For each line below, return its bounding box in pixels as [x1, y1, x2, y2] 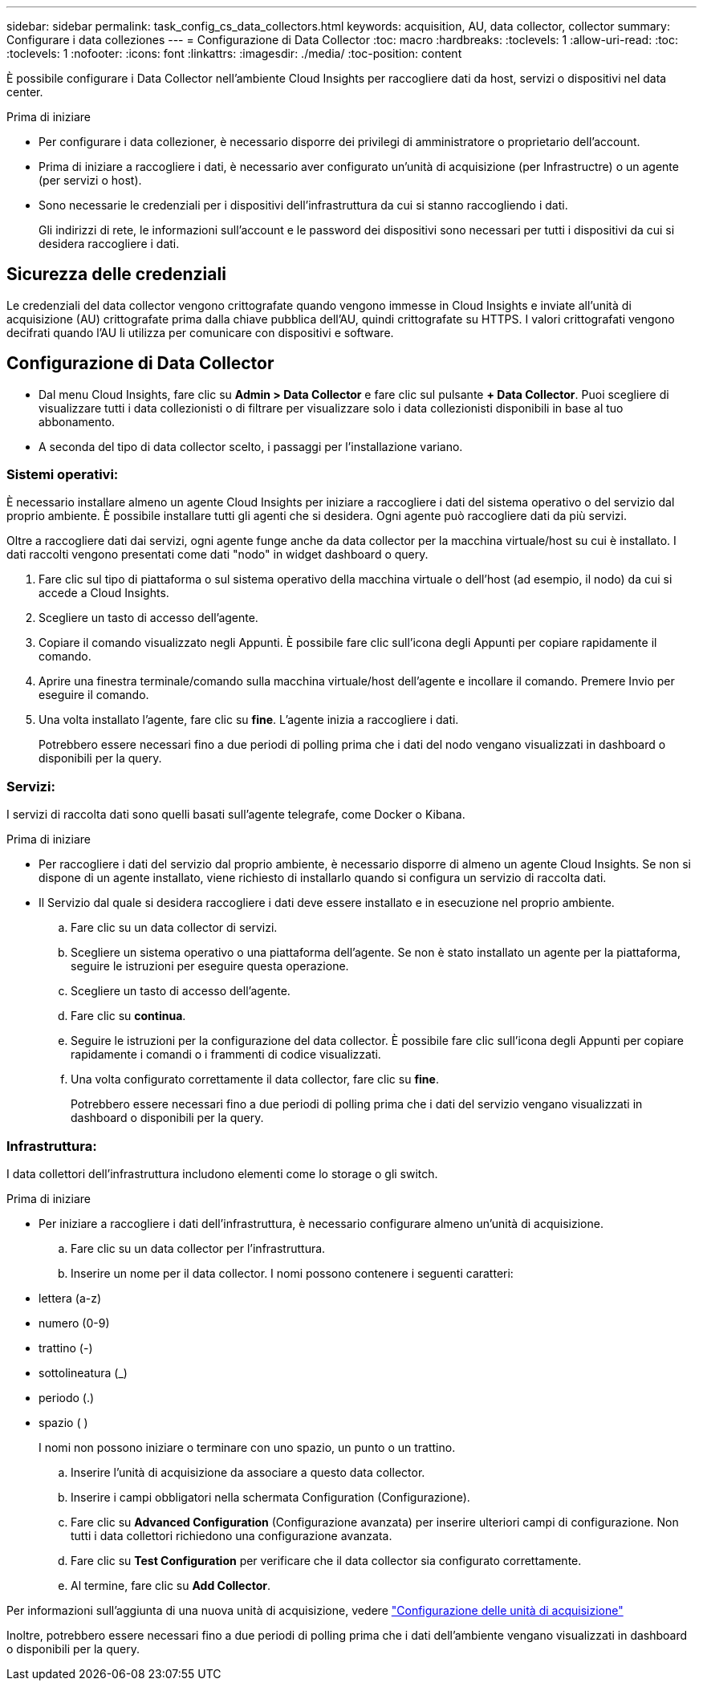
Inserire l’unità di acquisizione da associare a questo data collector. [71, 1465, 425, 1479]
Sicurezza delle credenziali [6, 264, 226, 285]
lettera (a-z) [39, 1291, 102, 1305]
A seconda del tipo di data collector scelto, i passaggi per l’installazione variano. [39, 439, 463, 453]
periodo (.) [39, 1390, 95, 1404]
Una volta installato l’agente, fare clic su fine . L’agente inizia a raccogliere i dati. [39, 713, 459, 727]
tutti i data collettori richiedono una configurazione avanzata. [71, 1528, 392, 1543]
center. [6, 85, 43, 99]
